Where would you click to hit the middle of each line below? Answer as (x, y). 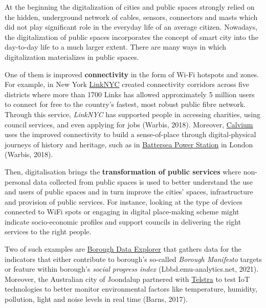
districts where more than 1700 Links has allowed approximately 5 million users (130, 94)
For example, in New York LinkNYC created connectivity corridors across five (127, 84)
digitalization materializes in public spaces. (72, 57)
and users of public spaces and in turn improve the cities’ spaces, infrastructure (129, 192)
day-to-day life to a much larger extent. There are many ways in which (116, 47)
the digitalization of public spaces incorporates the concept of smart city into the (131, 37)
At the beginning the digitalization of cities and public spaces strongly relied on (130, 7)
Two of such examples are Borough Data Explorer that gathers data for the (123, 249)
